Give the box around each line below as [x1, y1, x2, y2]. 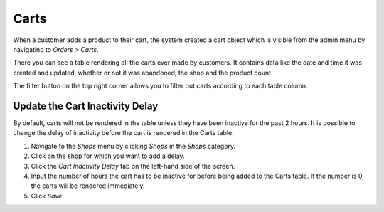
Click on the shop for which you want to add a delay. [31, 152, 185, 160]
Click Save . [31, 191, 64, 200]
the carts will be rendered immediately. [31, 181, 145, 190]
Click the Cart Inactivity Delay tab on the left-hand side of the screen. [31, 161, 235, 170]
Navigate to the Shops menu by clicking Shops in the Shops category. [31, 142, 236, 150]
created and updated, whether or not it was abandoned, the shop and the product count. [13, 68, 273, 77]
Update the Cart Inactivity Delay [13, 100, 159, 112]
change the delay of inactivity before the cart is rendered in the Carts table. [13, 129, 234, 137]
